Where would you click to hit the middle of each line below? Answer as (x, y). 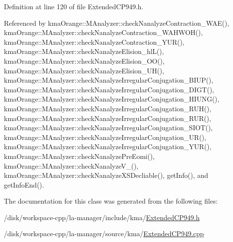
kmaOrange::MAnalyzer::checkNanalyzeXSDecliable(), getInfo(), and (106, 175)
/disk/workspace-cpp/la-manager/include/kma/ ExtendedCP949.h (102, 217)
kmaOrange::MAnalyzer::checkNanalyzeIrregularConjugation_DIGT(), (109, 89)
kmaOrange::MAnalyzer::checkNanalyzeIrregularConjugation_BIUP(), (109, 80)
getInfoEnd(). (24, 184)
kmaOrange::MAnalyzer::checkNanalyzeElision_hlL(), (84, 51)
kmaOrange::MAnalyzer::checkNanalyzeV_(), (71, 165)
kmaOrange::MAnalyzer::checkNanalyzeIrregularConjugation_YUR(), (108, 147)
